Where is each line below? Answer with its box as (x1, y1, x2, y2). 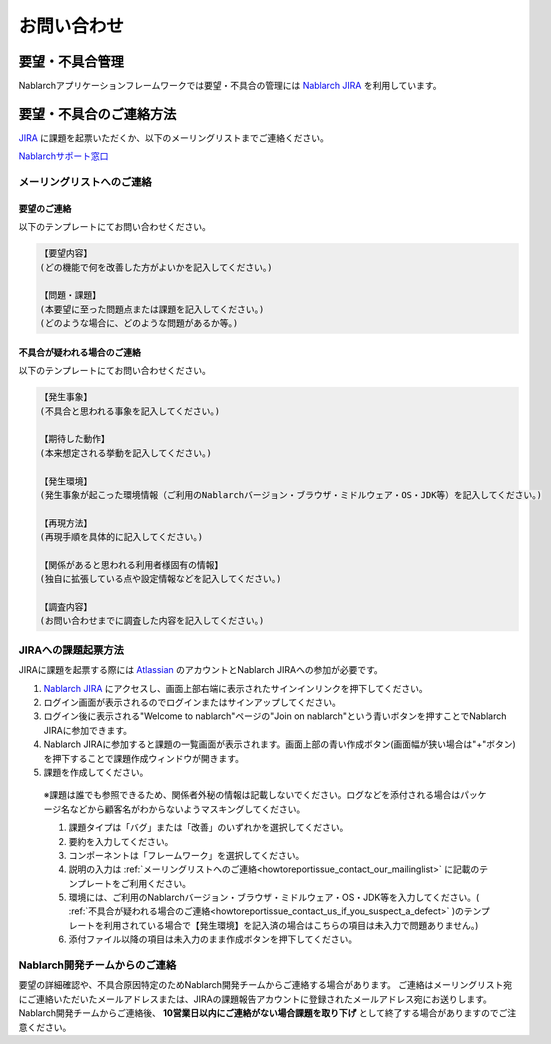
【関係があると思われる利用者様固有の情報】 (39, 559, 224, 570)
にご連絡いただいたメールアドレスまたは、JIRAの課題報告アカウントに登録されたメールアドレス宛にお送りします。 (18, 993, 492, 1005)
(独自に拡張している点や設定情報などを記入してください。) (39, 573, 282, 585)
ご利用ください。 (120, 877, 192, 889)
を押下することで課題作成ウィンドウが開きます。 (43, 752, 245, 764)
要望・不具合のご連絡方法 (18, 105, 177, 122)
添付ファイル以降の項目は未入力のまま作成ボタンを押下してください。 (68, 933, 358, 945)
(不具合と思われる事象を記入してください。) (39, 405, 220, 417)
